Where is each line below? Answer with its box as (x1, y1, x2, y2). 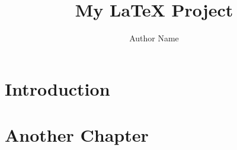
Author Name (129, 32, 179, 44)
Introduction (5, 76, 110, 100)
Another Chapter (5, 123, 149, 147)
